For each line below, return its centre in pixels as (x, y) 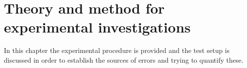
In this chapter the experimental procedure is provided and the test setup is (117, 50)
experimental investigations (97, 27)
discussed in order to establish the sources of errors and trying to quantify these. (124, 59)
